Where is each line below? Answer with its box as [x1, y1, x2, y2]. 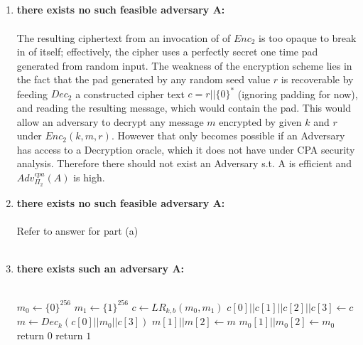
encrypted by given [219, 114, 302, 129]
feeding [16, 86, 48, 101]
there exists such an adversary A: [16, 261, 185, 276]
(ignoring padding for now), [237, 86, 358, 101]
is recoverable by [281, 72, 354, 87]
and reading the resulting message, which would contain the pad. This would [16, 100, 351, 115]
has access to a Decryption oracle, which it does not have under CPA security [16, 142, 355, 156]
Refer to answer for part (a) [16, 223, 139, 238]
